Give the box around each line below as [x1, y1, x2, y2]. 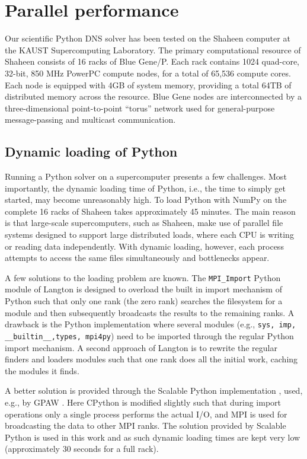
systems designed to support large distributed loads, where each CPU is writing [5, 228, 294, 241]
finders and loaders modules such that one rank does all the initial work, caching [5, 353, 298, 365]
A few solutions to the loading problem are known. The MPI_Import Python [5, 271, 281, 283]
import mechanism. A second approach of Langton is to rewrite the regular [5, 341, 277, 353]
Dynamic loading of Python [5, 142, 178, 161]
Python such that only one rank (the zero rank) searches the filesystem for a [5, 295, 283, 307]
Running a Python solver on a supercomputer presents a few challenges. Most [5, 170, 287, 183]
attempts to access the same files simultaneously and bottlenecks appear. [5, 251, 270, 264]
